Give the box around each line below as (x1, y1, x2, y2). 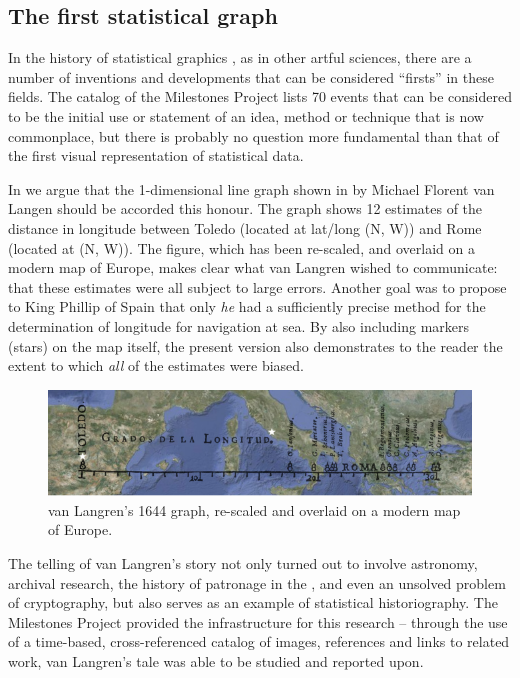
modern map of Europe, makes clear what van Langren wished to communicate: (8, 257, 498, 278)
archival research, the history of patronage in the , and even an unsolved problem (8, 572, 506, 593)
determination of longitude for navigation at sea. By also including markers (8, 315, 470, 336)
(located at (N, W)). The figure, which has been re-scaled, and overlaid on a (8, 237, 475, 258)
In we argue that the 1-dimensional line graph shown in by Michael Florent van (8, 178, 495, 199)
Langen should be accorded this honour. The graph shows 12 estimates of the (8, 198, 483, 219)
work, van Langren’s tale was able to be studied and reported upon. (8, 650, 424, 671)
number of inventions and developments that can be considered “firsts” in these (8, 66, 494, 87)
